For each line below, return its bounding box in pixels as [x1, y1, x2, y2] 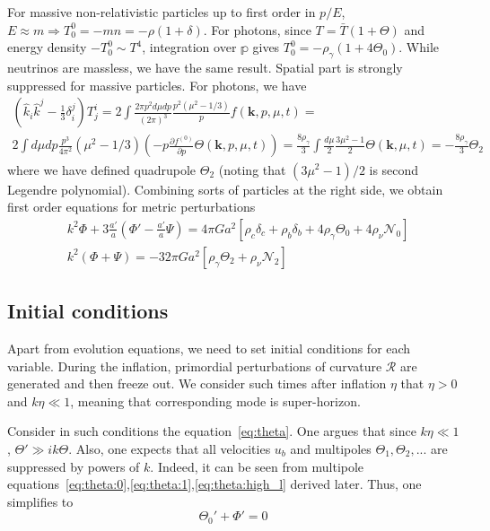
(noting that [218, 160, 286, 178]
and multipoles [290, 439, 372, 457]
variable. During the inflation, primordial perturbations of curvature [7, 356, 382, 375]
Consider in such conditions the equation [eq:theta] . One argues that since [7, 422, 416, 440]
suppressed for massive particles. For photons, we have [7, 75, 307, 94]
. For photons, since [203, 20, 311, 39]
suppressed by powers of [7, 457, 140, 475]
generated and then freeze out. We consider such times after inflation [7, 374, 387, 393]
